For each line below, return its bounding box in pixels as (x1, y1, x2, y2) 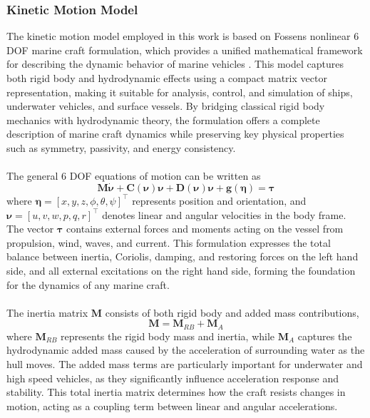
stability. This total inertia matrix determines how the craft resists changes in (6, 384, 346, 399)
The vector (6, 221, 54, 236)
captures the (297, 328, 352, 343)
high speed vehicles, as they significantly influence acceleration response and (6, 370, 339, 385)
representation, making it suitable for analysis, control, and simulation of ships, (6, 84, 353, 99)
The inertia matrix (6, 305, 88, 320)
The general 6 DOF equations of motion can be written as (6, 168, 261, 183)
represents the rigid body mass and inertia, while (61, 328, 275, 343)
